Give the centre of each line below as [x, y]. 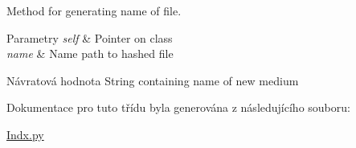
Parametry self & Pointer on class [90, 37]
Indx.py [25, 134]
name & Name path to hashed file [90, 53]
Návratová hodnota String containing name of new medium [153, 80]
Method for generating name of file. [94, 10]
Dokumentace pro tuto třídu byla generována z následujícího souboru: [178, 107]
